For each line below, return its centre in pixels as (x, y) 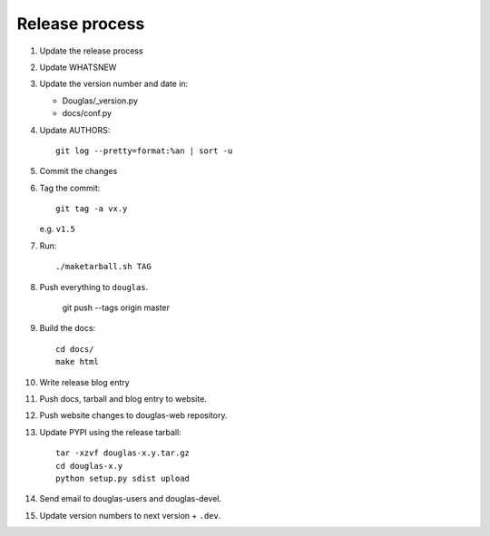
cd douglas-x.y (89, 466)
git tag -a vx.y (92, 209)
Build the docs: (68, 328)
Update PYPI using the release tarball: (110, 432)
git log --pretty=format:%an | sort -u (144, 151)
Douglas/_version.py (100, 101)
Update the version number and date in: (114, 84)
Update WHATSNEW (78, 67)
